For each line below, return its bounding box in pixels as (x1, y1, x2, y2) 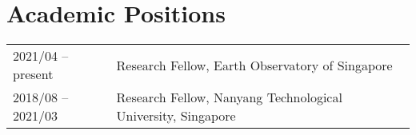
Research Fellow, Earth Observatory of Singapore (116, 55, 393, 74)
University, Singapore (116, 106, 236, 125)
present (13, 65, 54, 84)
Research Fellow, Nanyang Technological (116, 88, 342, 107)
